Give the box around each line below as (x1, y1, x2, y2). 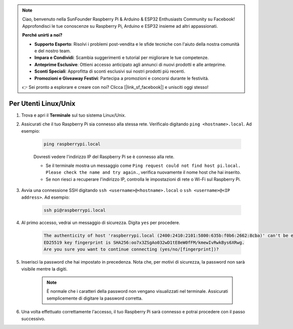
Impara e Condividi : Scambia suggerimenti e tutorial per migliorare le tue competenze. (34, 55, 209, 61)
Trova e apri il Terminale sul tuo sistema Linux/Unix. (21, 112, 126, 118)
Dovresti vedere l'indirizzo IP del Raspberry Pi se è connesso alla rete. (33, 154, 175, 160)
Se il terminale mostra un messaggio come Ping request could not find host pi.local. (45, 163, 241, 168)
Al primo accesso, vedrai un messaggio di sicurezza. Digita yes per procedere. (21, 220, 180, 226)
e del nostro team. (34, 48, 71, 54)
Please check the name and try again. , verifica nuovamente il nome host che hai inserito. (45, 169, 241, 175)
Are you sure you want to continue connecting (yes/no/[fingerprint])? (43, 247, 219, 252)
